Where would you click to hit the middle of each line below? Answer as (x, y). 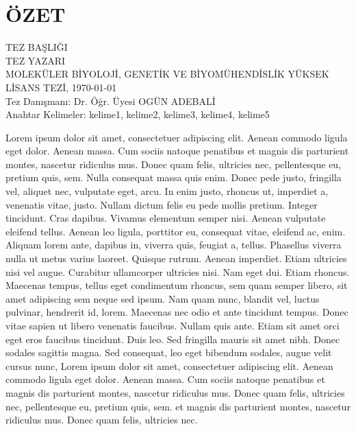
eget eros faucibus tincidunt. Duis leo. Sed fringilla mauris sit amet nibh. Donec (173, 339)
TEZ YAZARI (36, 60)
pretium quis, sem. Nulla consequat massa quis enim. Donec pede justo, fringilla (174, 177)
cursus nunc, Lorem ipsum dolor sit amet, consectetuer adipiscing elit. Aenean (169, 365)
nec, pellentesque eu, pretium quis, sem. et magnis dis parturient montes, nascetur (178, 406)
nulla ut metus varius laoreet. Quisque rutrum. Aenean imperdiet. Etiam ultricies (176, 258)
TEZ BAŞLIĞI (37, 47)
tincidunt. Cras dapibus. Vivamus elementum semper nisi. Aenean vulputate (166, 218)
